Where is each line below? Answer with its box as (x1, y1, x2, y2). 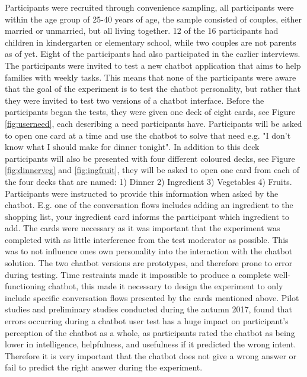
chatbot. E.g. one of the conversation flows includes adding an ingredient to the (5, 199, 293, 211)
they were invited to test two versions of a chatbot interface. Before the (5, 94, 264, 106)
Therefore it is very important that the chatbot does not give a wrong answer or (5, 349, 297, 362)
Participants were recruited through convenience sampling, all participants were (5, 1, 294, 13)
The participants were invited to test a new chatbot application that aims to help (5, 59, 301, 71)
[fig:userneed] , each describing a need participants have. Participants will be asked (5, 117, 302, 129)
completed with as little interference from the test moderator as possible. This (5, 233, 289, 245)
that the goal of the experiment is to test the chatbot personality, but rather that (5, 82, 300, 95)
